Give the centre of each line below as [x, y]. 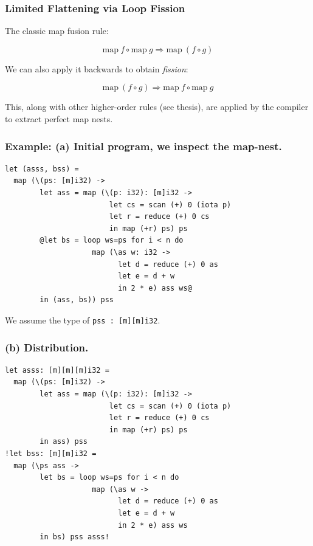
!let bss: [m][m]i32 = [51, 453]
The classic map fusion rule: [57, 31]
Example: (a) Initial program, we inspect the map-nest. [143, 146]
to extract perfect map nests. [59, 119]
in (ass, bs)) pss [77, 300]
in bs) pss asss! [74, 537]
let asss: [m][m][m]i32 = [57, 370]
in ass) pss [64, 442]
